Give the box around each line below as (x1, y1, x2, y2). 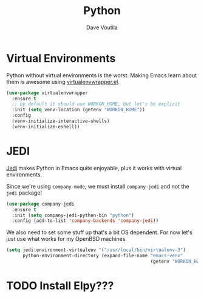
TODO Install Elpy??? (6, 279, 114, 293)
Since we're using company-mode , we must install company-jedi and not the (6, 182, 189, 190)
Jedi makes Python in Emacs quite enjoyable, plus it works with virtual (6, 164, 182, 172)
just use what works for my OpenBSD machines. (6, 235, 127, 243)
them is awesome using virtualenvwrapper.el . (6, 78, 120, 85)
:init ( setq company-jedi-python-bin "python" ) (12, 212, 135, 218)
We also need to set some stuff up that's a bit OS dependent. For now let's (6, 229, 192, 236)
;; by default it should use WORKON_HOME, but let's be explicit (12, 101, 181, 107)
